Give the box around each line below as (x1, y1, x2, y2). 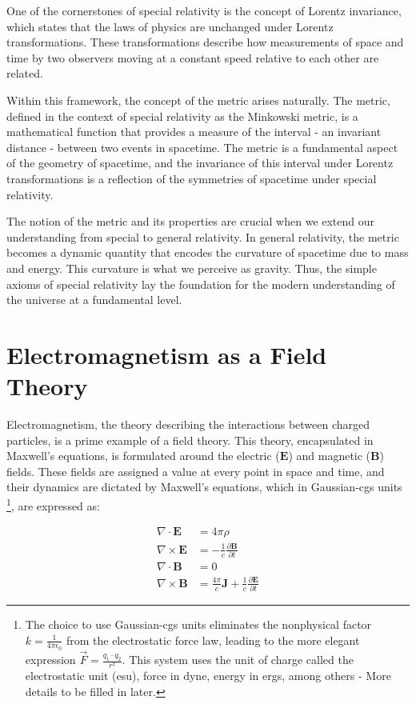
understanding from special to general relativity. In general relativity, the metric (6, 228, 399, 245)
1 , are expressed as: (6, 494, 100, 514)
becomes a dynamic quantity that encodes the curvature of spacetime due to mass (6, 244, 409, 261)
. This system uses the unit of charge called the (122, 651, 354, 668)
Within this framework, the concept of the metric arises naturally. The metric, (6, 91, 390, 108)
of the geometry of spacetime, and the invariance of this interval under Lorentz (6, 154, 394, 171)
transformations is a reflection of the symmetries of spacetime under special (6, 170, 377, 186)
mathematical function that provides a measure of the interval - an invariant (6, 123, 382, 140)
